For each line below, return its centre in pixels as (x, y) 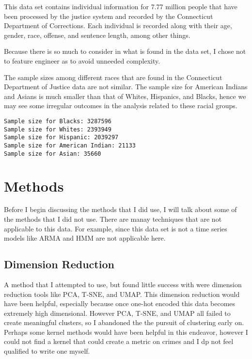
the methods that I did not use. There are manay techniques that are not (113, 219)
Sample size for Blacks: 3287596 (58, 121)
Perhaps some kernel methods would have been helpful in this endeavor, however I (126, 332)
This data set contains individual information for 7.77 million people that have (121, 6)
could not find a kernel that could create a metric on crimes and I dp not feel (119, 341)
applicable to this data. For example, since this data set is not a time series (116, 228)
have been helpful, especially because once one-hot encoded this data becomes (120, 303)
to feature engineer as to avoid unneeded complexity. (82, 60)
